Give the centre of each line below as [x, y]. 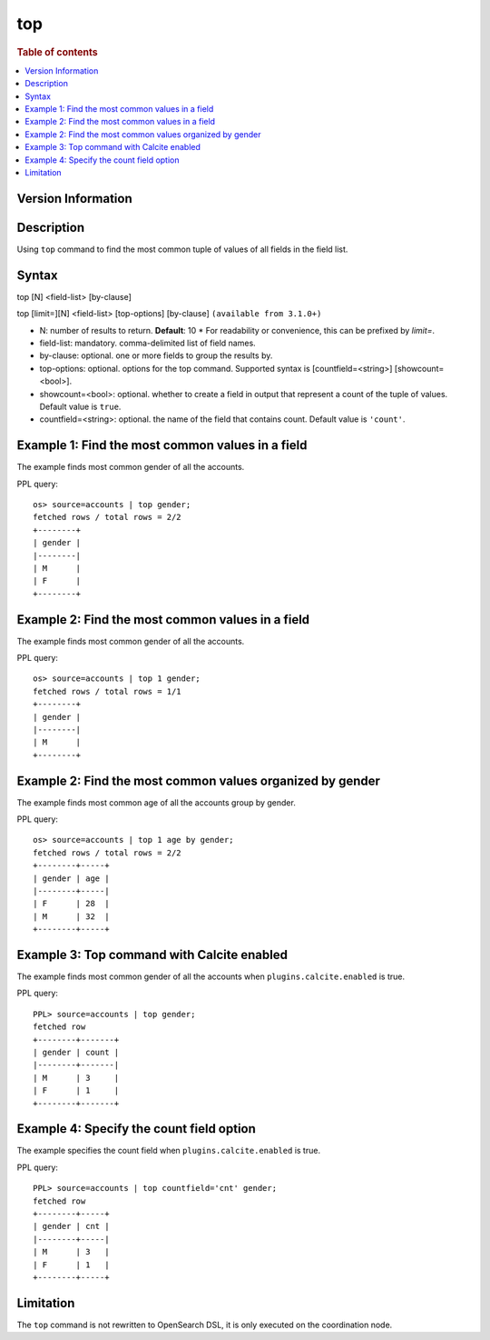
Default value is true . [80, 406]
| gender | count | [76, 1053]
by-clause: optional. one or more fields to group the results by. [156, 355]
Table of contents [58, 52]
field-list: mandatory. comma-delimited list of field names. [147, 343]
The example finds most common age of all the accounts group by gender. [157, 802]
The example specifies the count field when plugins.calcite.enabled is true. [169, 1151]
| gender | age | [71, 878]
